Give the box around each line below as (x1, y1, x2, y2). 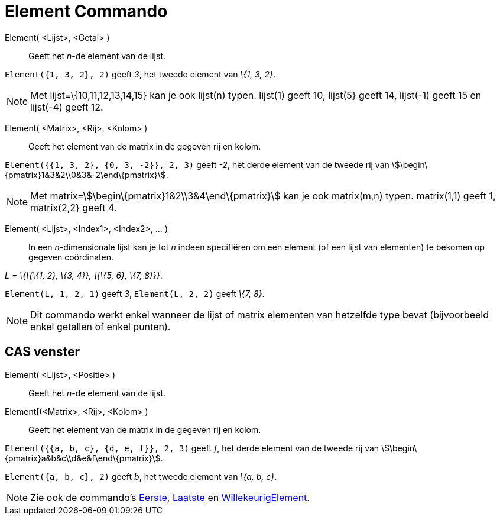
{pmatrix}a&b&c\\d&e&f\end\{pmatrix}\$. (5, 453, 163, 463)
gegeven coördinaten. (28, 251, 114, 262)
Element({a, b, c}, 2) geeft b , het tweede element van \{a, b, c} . (5, 471, 277, 482)
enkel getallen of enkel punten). (30, 320, 171, 332)
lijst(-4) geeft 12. (30, 101, 103, 113)
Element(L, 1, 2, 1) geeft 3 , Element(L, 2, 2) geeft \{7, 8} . (5, 288, 265, 299)
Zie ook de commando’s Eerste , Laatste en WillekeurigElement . (30, 491, 310, 503)
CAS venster (5, 344, 80, 360)
